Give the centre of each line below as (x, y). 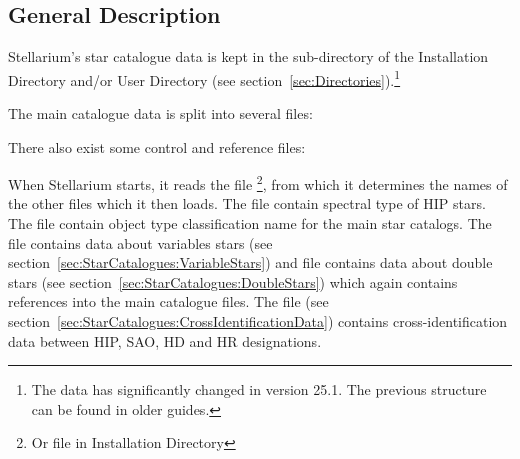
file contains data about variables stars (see (140, 242)
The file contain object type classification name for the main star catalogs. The (250, 223)
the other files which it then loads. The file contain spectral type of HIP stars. (247, 203)
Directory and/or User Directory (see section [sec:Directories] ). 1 (204, 78)
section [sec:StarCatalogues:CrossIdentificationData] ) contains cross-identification (258, 321)
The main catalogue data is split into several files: (160, 113)
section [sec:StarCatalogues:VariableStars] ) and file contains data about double (250, 262)
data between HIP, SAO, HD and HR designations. (165, 340)
